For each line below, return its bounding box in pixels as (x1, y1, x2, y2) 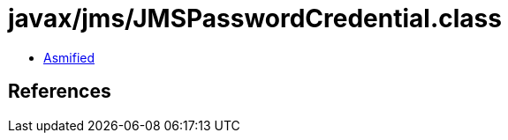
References (8, 80, 111, 103)
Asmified (43, 49, 95, 65)
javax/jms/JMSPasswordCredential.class (8, 4, 502, 33)
